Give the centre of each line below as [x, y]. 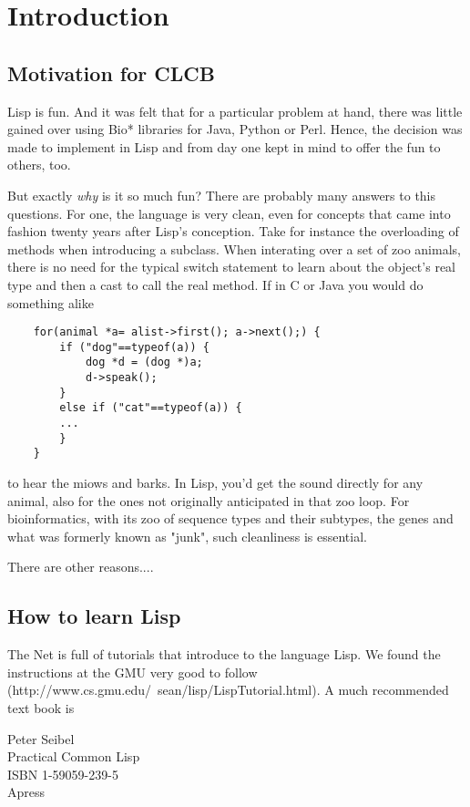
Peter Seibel [41, 738]
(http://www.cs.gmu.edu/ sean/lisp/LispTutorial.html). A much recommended [228, 690]
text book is [41, 707]
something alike [51, 302]
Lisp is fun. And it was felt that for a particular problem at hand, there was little [235, 111]
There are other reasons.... [81, 567]
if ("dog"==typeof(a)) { [134, 347]
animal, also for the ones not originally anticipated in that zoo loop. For [209, 500]
